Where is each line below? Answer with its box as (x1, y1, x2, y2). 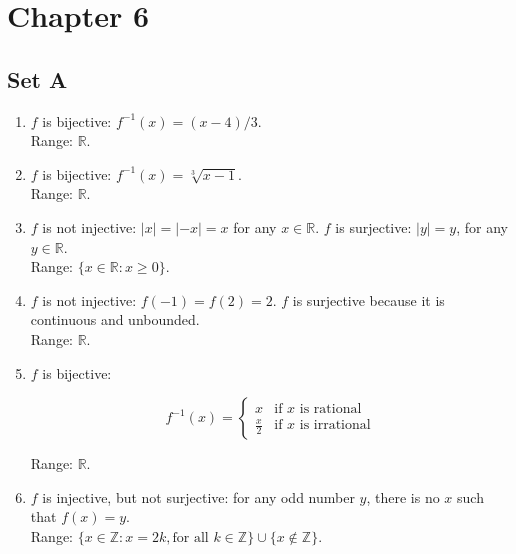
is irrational (299, 418, 371, 433)
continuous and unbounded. (30, 309, 200, 330)
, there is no (366, 486, 440, 507)
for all (172, 530, 209, 545)
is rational (299, 401, 362, 416)
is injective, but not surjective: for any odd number (42, 486, 355, 507)
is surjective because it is (292, 289, 445, 310)
